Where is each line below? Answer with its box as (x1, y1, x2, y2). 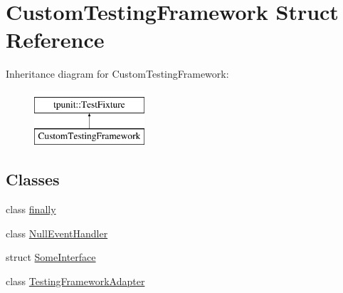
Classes (6, 168, 60, 190)
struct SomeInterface (6, 250, 96, 264)
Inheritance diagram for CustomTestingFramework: (6, 66, 229, 81)
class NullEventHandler (6, 225, 108, 240)
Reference (6, 25, 105, 54)
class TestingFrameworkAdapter (6, 274, 145, 289)
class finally (6, 202, 56, 217)
